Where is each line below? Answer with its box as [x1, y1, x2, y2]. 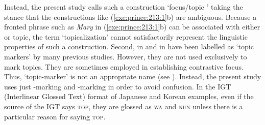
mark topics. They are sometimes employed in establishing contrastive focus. [4, 61, 244, 72]
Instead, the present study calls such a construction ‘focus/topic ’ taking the [4, 2, 243, 12]
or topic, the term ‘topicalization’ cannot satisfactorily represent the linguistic [4, 31, 248, 42]
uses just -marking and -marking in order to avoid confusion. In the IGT [4, 81, 231, 91]
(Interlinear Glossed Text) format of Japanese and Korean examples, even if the [4, 91, 254, 102]
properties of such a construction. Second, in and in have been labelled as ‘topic [4, 41, 254, 52]
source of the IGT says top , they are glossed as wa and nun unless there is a [4, 101, 243, 111]
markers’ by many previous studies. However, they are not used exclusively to [4, 51, 247, 61]
